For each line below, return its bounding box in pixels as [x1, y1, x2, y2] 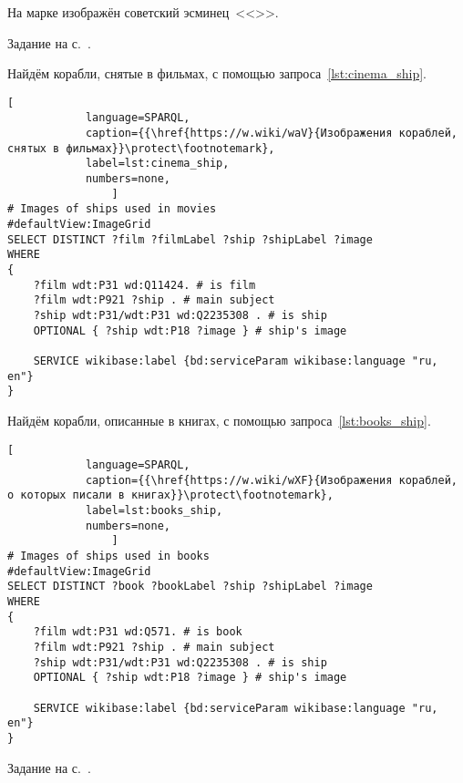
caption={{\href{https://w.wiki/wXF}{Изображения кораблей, [85, 473, 458, 487]
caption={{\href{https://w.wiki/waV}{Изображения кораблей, [85, 127, 458, 140]
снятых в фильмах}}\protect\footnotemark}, [7, 141, 275, 155]
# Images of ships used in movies [7, 202, 217, 216]
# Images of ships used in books [7, 550, 210, 563]
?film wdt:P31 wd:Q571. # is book [33, 625, 242, 639]
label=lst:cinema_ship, [85, 157, 230, 170]
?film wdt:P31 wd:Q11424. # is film [33, 278, 256, 292]
